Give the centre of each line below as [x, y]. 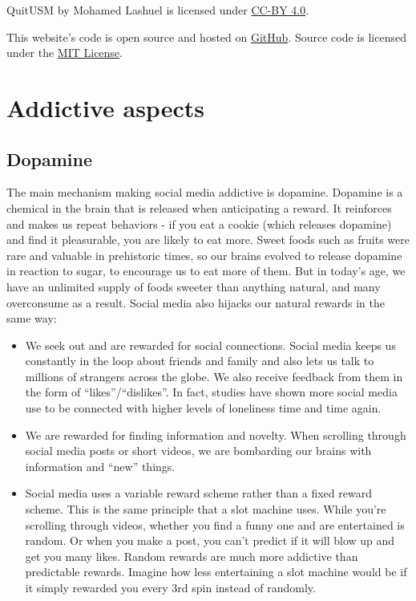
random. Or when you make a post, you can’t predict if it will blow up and [210, 540]
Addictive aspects [105, 107]
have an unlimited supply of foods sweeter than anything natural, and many [194, 286]
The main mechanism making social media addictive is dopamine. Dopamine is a [205, 192]
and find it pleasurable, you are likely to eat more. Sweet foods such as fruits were [208, 240]
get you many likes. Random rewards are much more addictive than [192, 556]
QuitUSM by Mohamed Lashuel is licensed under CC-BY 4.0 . [158, 10]
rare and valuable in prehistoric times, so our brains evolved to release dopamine [204, 255]
